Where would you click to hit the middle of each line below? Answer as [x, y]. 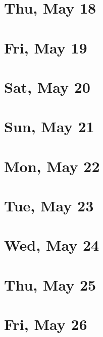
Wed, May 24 [52, 245]
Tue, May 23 [49, 206]
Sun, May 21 [49, 126]
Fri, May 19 [46, 47]
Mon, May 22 [52, 166]
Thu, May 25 [50, 284]
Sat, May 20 [47, 87]
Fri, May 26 [46, 324]
